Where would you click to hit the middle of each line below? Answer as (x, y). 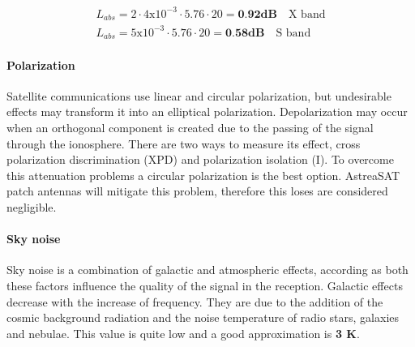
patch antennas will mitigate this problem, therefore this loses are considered (197, 191)
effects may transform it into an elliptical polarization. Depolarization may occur (207, 111)
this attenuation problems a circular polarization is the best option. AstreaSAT (203, 175)
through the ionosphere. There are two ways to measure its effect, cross (184, 143)
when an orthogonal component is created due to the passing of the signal (190, 127)
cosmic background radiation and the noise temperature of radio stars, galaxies (203, 317)
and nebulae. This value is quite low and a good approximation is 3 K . (183, 333)
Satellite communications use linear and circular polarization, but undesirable (199, 95)
